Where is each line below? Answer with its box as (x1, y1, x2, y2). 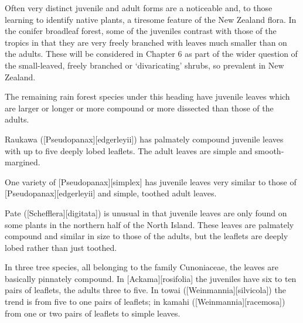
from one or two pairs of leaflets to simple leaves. (5, 307, 181, 319)
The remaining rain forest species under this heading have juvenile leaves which (5, 90, 290, 103)
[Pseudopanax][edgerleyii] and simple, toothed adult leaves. (5, 187, 217, 199)
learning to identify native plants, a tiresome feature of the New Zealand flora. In (5, 13, 297, 25)
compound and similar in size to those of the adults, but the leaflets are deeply (5, 230, 288, 242)
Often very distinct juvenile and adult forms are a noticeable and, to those (5, 2, 273, 13)
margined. (5, 156, 40, 168)
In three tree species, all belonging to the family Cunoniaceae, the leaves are (5, 261, 278, 273)
